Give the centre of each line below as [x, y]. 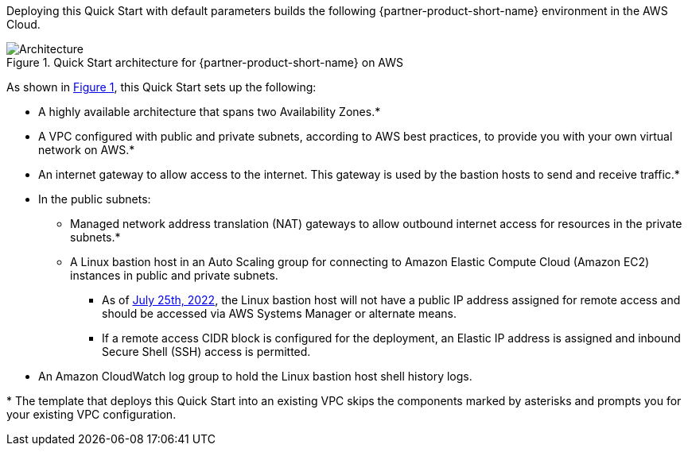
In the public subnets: [95, 199]
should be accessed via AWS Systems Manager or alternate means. [280, 313]
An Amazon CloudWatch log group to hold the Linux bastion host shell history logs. [255, 376]
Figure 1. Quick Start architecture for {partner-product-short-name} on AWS [205, 62]
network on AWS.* [87, 150]
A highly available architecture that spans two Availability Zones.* [210, 112]
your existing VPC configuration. [91, 414]
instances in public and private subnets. [174, 275]
